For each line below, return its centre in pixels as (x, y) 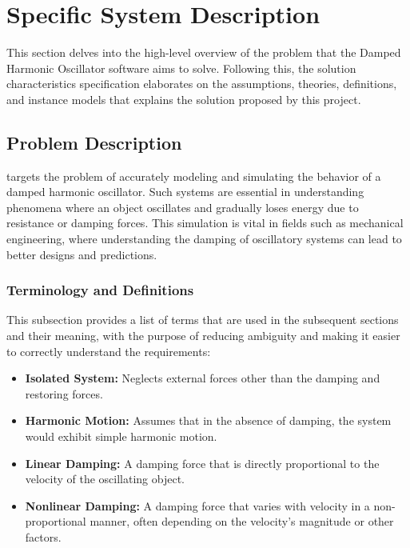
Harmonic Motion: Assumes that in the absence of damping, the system (208, 420)
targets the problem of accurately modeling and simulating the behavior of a (194, 176)
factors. (43, 537)
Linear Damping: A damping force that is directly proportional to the (202, 463)
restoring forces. (64, 393)
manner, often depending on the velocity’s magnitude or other (242, 521)
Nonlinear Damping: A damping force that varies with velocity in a (197, 505)
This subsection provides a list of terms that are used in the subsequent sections (203, 320)
